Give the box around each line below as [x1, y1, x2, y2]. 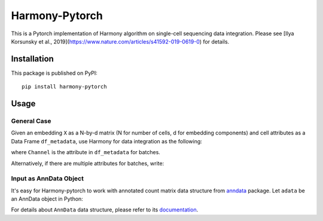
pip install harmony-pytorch [22, 84, 107, 90]
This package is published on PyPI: [11, 69, 98, 76]
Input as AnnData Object [11, 174, 84, 183]
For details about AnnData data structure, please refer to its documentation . [11, 206, 199, 213]
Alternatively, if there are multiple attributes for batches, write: [11, 159, 164, 167]
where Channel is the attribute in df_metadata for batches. [11, 149, 161, 156]
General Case [11, 117, 51, 125]
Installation [11, 54, 54, 64]
